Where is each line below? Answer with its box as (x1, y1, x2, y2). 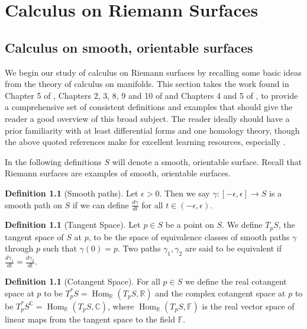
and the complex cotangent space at (155, 286, 286, 299)
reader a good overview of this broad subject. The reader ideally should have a (5, 112, 290, 124)
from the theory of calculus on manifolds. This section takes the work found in (5, 78, 289, 90)
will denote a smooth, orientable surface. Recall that (112, 155, 302, 167)
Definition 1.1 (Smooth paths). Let (5, 186, 138, 199)
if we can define (72, 198, 129, 211)
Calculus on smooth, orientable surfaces (5, 38, 253, 56)
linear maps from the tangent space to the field (5, 312, 175, 325)
